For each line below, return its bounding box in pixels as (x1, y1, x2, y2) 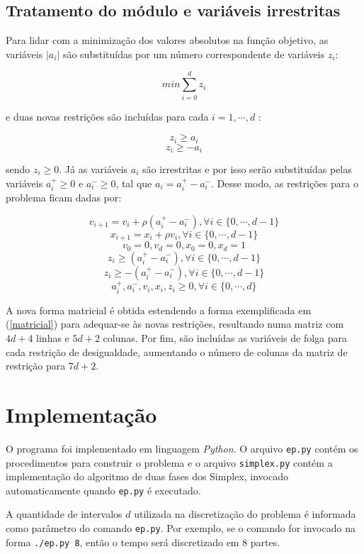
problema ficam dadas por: (6, 190, 122, 205)
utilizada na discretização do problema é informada (134, 506, 356, 521)
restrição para (6, 358, 66, 373)
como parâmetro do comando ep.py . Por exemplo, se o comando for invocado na (6, 521, 356, 536)
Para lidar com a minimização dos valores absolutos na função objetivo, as (6, 33, 329, 48)
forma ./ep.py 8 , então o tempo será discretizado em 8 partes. (6, 534, 280, 549)
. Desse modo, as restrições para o (210, 175, 358, 190)
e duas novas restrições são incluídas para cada (6, 109, 209, 123)
